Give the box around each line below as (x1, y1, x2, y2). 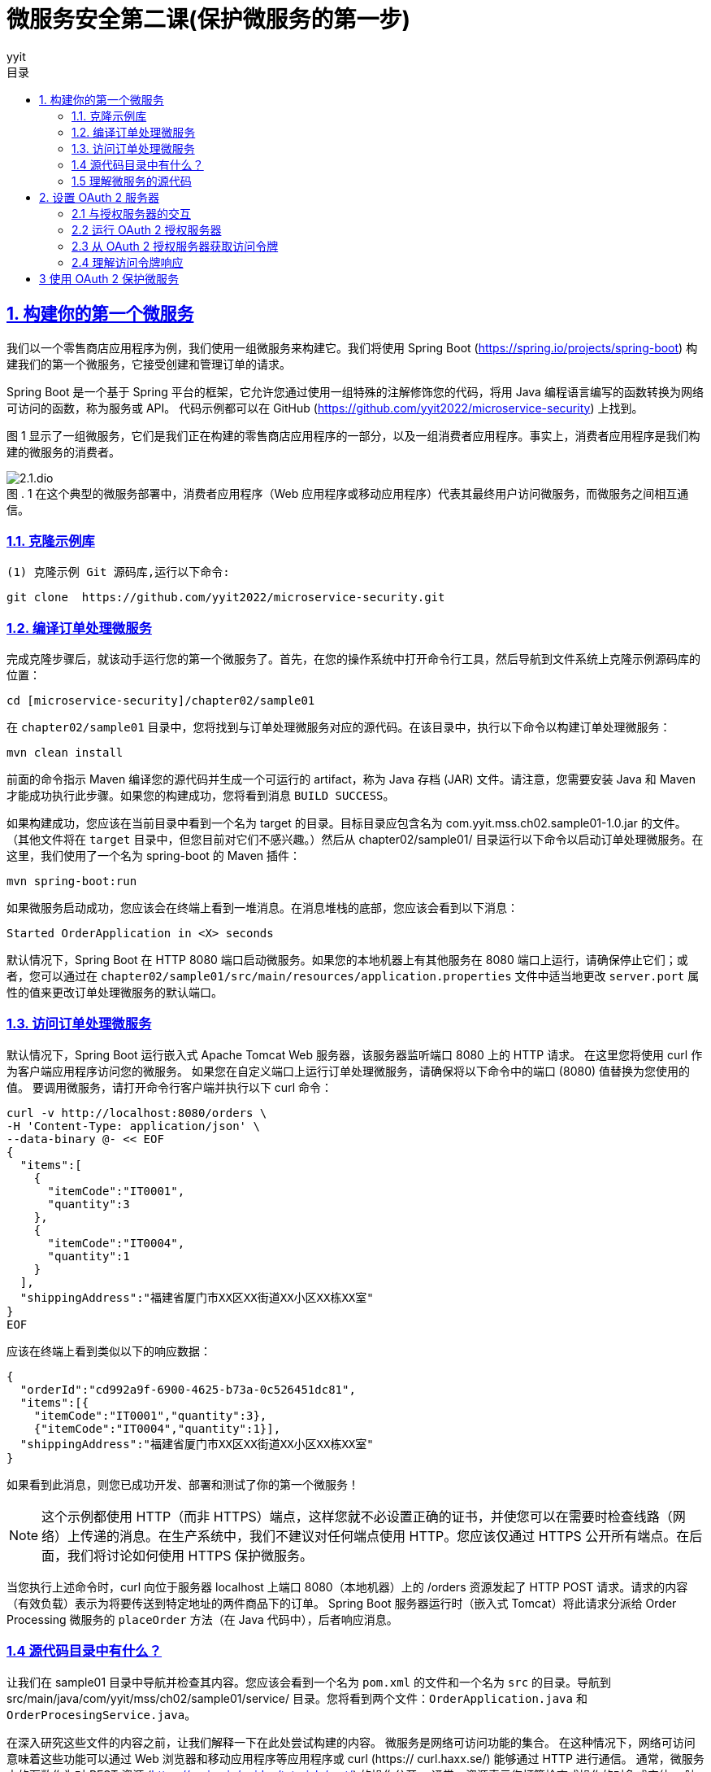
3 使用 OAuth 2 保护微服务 (39, 271, 179, 286)
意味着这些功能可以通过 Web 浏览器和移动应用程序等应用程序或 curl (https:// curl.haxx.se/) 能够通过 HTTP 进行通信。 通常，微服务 (7, 1751, 704, 1765)
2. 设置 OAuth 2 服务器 (39, 190, 159, 204)
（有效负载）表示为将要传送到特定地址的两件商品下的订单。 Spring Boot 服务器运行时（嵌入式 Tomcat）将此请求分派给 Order (7, 1595, 677, 1610)
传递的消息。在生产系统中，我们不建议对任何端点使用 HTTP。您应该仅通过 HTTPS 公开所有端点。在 (80, 1527, 690, 1544)
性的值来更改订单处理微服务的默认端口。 (7, 985, 223, 1000)
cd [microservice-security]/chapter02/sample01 (7, 694, 315, 708)
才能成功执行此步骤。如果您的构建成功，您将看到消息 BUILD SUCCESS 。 (7, 788, 395, 803)
